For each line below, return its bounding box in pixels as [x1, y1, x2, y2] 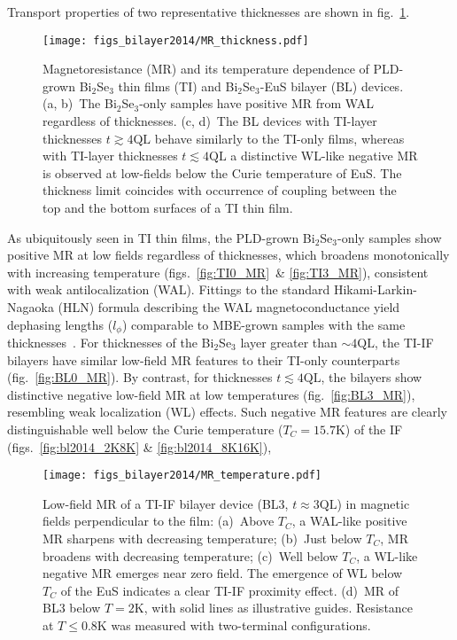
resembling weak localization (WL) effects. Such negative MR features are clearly [7, 402, 447, 421]
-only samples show [337, 228, 442, 246]
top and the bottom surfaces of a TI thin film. [43, 199, 293, 216]
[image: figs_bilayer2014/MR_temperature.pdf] [43, 469, 321, 482]
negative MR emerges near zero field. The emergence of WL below [43, 564, 403, 582]
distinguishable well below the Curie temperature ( [7, 419, 283, 438]
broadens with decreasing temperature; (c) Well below [43, 546, 338, 565]
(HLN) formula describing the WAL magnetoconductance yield [58, 297, 400, 316]
